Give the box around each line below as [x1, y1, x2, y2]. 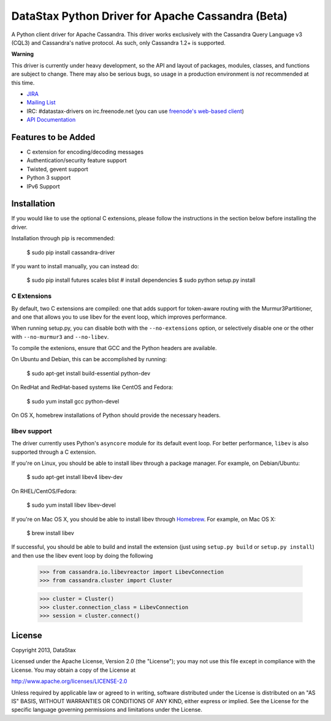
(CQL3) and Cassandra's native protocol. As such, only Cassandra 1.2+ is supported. [11, 39, 226, 46]
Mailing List [26, 99, 56, 106]
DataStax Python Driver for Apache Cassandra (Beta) [11, 9, 288, 23]
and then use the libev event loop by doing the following [11, 551, 153, 559]
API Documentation [26, 116, 76, 123]
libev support [11, 427, 52, 435]
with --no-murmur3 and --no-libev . [11, 333, 109, 340]
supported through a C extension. [11, 448, 97, 456]
